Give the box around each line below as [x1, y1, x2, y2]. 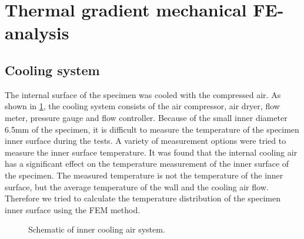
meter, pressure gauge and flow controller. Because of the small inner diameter [5, 111, 288, 123]
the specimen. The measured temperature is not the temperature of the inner [5, 169, 283, 181]
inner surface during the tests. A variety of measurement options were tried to [5, 134, 286, 147]
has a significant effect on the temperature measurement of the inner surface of [5, 157, 289, 170]
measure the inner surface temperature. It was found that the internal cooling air [5, 146, 298, 158]
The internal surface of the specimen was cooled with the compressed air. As [5, 88, 281, 100]
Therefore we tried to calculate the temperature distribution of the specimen [5, 192, 280, 204]
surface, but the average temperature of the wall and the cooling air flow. [5, 180, 269, 193]
